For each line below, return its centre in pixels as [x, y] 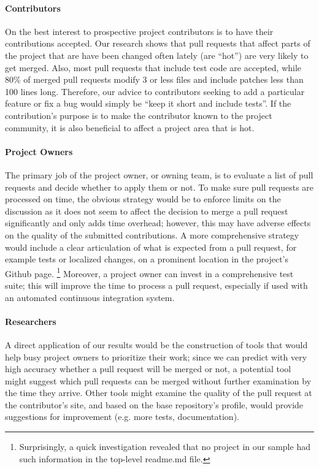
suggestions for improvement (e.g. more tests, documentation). [122, 417]
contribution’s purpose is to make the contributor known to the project [139, 115]
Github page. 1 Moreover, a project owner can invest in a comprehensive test [149, 272]
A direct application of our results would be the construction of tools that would [156, 344]
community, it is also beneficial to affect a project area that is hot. [130, 127]
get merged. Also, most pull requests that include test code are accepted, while [153, 67]
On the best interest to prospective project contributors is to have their [139, 31]
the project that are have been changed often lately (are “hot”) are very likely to [157, 55]
